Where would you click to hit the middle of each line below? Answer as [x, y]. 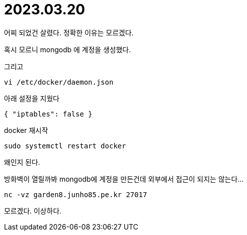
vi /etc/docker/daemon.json [59, 82]
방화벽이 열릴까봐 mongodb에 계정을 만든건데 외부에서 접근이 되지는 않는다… [124, 179]
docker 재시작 [26, 130]
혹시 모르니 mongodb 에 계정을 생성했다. [68, 49]
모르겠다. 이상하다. [33, 211]
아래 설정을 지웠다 [32, 98]
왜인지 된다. [22, 162]
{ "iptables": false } [48, 114]
